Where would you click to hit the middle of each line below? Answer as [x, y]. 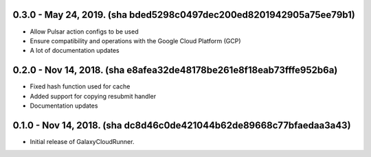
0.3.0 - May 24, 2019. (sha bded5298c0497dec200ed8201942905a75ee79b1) [184, 15]
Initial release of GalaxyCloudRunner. [82, 141]
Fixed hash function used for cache [80, 86]
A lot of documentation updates [75, 51]
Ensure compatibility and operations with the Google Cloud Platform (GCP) [135, 40]
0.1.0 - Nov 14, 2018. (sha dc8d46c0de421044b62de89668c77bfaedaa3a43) [182, 125]
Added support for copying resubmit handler [93, 96]
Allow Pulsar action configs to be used [84, 32]
